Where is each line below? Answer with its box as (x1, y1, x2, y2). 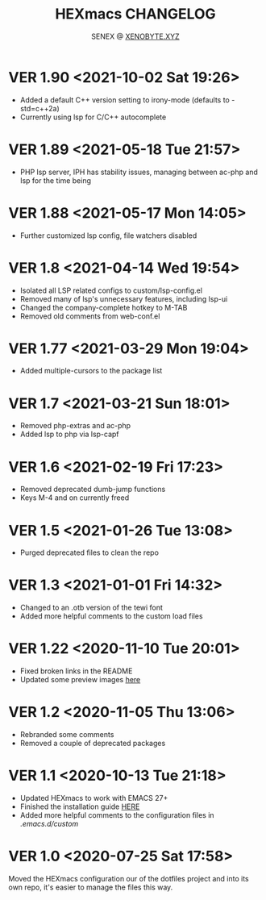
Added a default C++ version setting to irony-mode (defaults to (19, 94, 230, 105)
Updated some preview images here (19, 675, 141, 685)
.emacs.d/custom (19, 819, 79, 828)
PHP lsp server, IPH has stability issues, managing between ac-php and (19, 167, 258, 177)
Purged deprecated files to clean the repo (19, 548, 160, 557)
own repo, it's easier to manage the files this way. (8, 882, 173, 892)
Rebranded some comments (19, 730, 114, 740)
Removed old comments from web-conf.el (19, 311, 160, 321)
